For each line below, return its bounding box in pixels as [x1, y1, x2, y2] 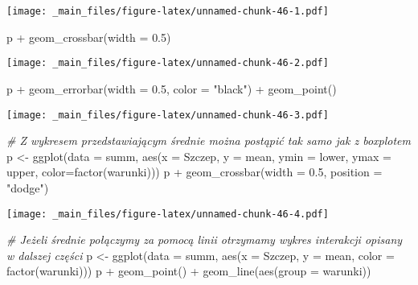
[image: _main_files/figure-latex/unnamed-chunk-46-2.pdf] [6, 57, 329, 69]
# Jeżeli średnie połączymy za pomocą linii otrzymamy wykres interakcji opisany [6, 231, 403, 248]
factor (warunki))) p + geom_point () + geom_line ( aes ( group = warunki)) [6, 262, 371, 279]
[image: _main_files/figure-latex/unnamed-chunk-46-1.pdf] [6, 6, 329, 17]
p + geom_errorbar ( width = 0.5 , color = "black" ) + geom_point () [6, 80, 337, 97]
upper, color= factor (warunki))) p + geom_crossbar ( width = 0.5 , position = [6, 163, 383, 180]
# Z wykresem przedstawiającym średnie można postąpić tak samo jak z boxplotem [6, 132, 411, 149]
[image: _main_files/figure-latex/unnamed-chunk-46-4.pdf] [6, 208, 329, 220]
